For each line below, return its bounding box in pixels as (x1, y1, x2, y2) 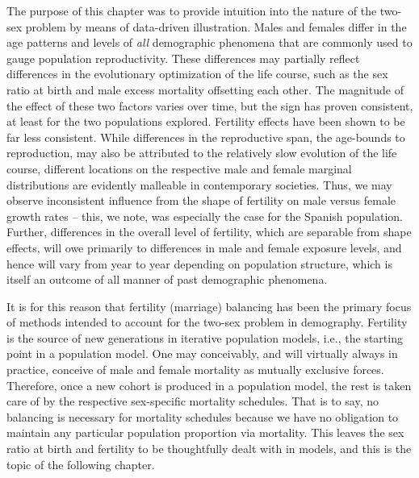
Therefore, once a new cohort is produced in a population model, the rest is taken (6, 376, 412, 393)
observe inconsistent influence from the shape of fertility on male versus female (6, 192, 396, 209)
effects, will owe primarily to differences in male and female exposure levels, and (6, 239, 402, 256)
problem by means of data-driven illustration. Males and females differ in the (25, 18, 407, 35)
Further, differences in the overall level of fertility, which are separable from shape (6, 223, 412, 240)
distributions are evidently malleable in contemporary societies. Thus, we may (6, 176, 392, 193)
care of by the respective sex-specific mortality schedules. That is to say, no (6, 393, 379, 409)
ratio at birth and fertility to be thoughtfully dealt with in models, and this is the (6, 440, 412, 457)
